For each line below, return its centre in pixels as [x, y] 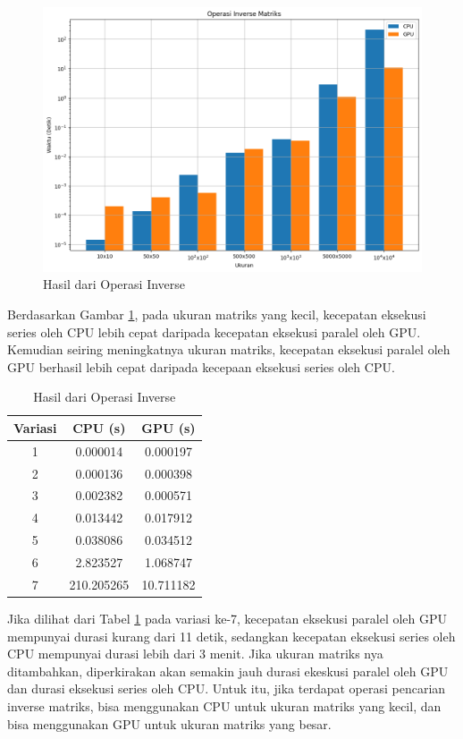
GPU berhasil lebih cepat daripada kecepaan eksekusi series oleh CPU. [201, 366]
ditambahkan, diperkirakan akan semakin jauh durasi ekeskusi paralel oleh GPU [228, 671]
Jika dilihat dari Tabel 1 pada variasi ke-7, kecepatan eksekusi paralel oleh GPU [227, 618]
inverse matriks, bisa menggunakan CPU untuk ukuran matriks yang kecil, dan [224, 705]
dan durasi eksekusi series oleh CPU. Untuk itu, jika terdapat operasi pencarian [227, 688]
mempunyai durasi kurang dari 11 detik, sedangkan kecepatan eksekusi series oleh [231, 636]
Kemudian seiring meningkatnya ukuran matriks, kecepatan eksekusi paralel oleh [229, 349]
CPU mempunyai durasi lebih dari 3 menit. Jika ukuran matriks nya [195, 654]
